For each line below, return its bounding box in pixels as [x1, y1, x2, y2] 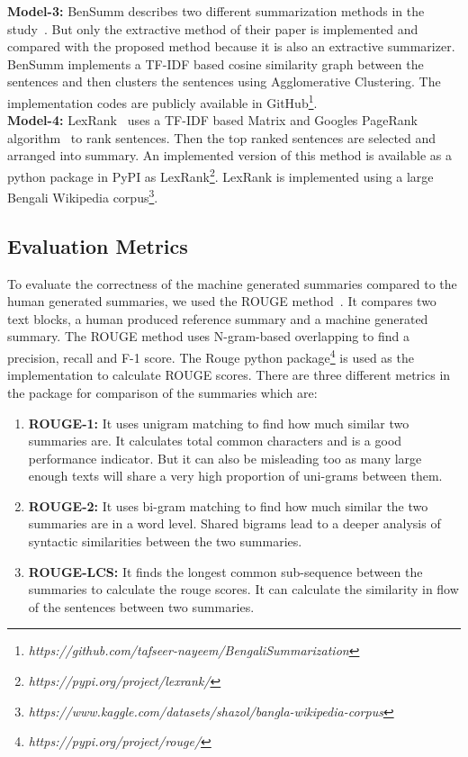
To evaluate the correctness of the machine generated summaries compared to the [7, 274, 457, 293]
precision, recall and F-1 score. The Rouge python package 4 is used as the [7, 346, 414, 366]
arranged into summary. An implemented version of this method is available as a [7, 146, 453, 165]
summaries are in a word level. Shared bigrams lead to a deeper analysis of [28, 514, 441, 533]
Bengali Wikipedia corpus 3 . [7, 185, 158, 206]
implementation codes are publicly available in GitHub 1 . [7, 90, 318, 112]
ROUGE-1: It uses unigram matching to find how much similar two [28, 413, 409, 432]
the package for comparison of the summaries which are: [7, 383, 318, 401]
